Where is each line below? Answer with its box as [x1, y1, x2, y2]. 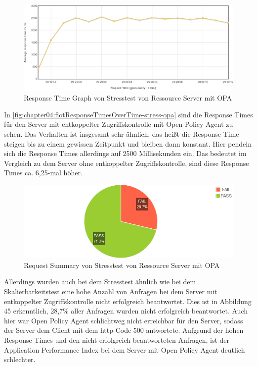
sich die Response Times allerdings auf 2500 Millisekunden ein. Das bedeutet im [4, 148, 247, 158]
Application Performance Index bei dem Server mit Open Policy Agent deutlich [4, 344, 245, 355]
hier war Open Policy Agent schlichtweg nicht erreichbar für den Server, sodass [4, 315, 243, 325]
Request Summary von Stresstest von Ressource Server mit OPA [24, 260, 220, 270]
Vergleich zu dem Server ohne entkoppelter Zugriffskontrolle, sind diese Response [4, 157, 249, 168]
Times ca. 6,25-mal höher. [4, 167, 83, 178]
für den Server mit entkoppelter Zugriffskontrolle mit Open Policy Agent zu [4, 119, 233, 129]
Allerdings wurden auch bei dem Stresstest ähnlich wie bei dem [4, 276, 196, 287]
